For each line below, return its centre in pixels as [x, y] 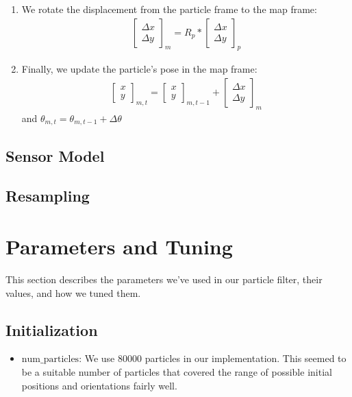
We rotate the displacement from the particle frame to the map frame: [169, 9]
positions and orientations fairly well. [99, 385]
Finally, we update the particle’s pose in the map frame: [139, 69]
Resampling [48, 196]
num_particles [50, 360]
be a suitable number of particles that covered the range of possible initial [177, 371]
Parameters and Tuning [119, 246]
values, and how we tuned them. [73, 292]
